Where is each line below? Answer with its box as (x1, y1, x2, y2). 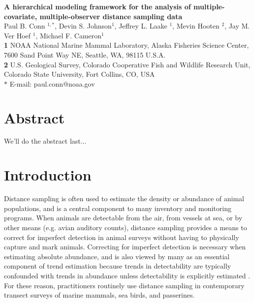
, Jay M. (224, 21, 250, 31)
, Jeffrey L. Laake (114, 21, 167, 31)
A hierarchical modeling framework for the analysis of (4, 1, 191, 11)
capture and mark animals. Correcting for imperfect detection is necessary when (4, 242, 246, 252)
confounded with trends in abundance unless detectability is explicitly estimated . (4, 270, 251, 280)
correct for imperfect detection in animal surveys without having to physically (4, 232, 239, 242)
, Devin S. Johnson (55, 21, 112, 31)
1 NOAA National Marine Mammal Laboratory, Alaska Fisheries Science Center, (4, 40, 249, 50)
